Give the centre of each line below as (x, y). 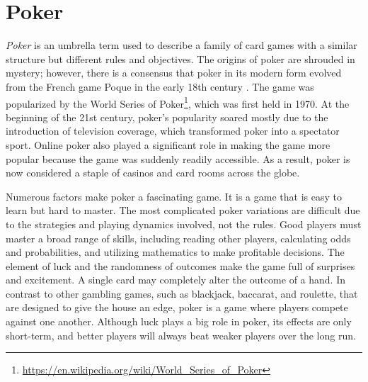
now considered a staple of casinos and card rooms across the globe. (153, 173)
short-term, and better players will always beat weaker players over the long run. (181, 335)
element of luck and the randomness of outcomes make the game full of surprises (180, 265)
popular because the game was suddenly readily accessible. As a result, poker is (178, 158)
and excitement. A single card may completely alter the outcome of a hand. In (176, 280)
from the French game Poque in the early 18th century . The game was (160, 86)
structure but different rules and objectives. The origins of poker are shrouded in (180, 58)
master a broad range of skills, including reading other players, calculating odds (178, 238)
